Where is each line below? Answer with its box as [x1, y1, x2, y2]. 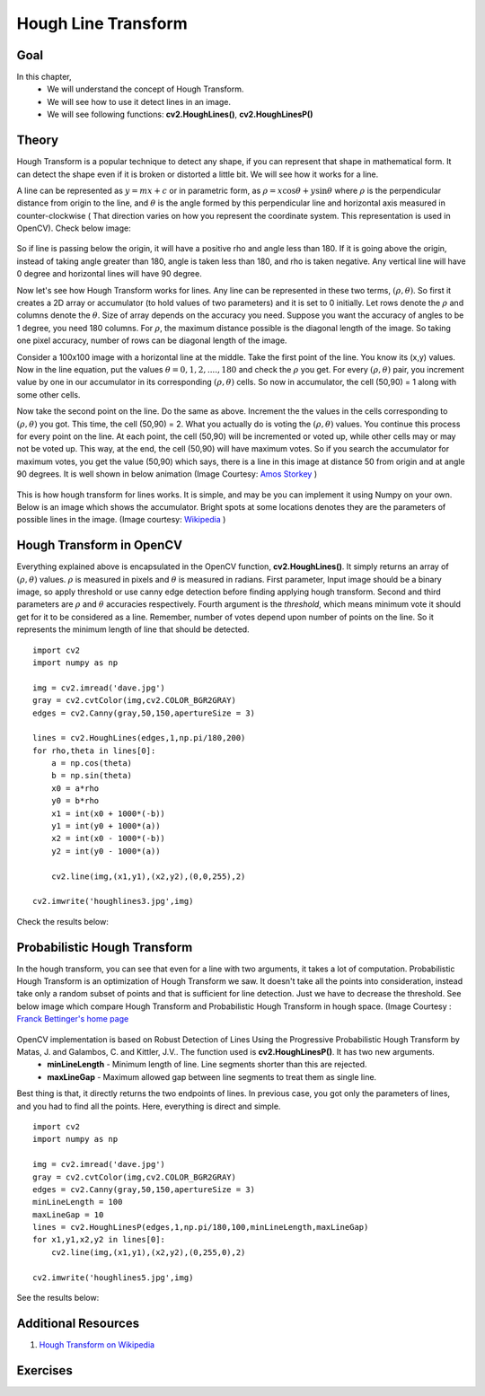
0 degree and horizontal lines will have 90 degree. [16, 268, 202, 279]
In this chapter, [16, 72, 72, 83]
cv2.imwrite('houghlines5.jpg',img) [32, 1272, 194, 1283]
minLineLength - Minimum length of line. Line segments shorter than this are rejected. [47, 1059, 367, 1070]
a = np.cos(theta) [50, 759, 133, 768]
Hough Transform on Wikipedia [39, 1339, 155, 1350]
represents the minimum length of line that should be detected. [16, 624, 251, 635]
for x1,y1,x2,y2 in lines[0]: [32, 1234, 166, 1245]
